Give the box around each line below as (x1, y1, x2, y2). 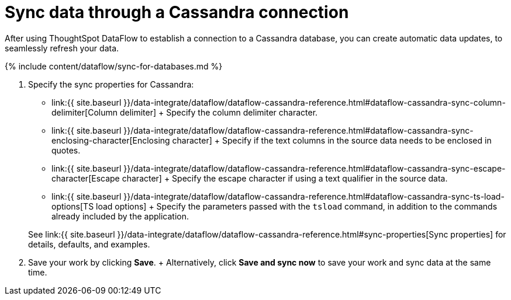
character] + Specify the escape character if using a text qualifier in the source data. (122, 173, 448, 183)
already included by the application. (51, 211, 189, 221)
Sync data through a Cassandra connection (5, 2, 349, 22)
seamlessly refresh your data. (5, 43, 119, 53)
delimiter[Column (51, 107, 118, 117)
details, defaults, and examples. (28, 239, 150, 249)
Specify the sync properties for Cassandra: (28, 79, 194, 89)
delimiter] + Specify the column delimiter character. (119, 107, 318, 117)
